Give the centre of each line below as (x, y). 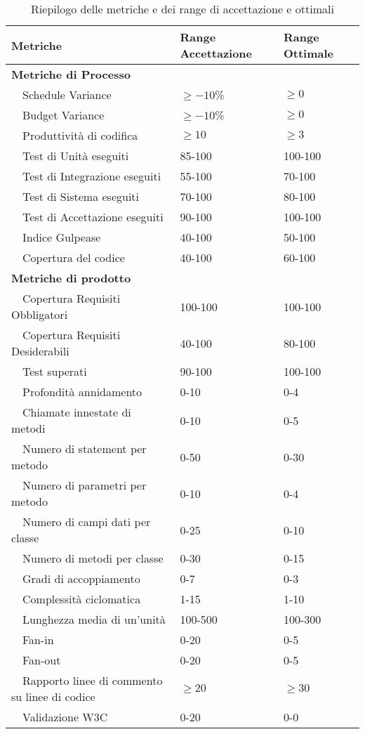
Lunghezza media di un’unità (94, 619)
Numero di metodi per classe (93, 558)
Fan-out (42, 660)
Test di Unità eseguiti (76, 156)
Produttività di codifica (80, 135)
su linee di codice (53, 696)
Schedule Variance (67, 94)
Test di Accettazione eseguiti (93, 217)
